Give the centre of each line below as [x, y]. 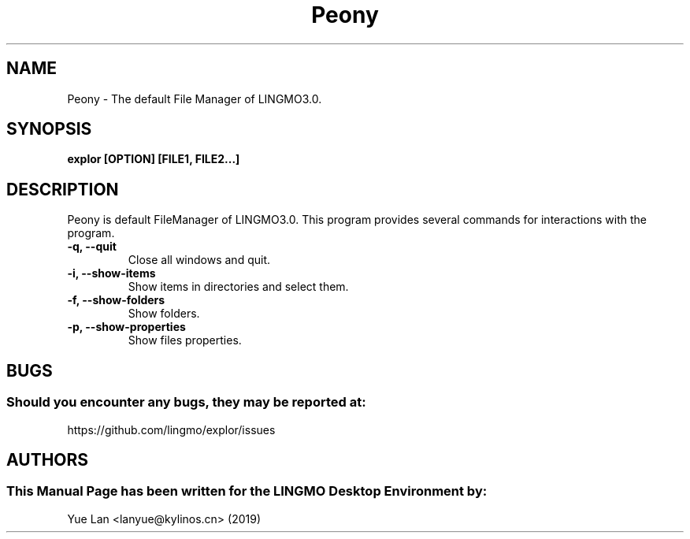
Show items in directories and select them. [238, 287]
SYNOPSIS [49, 129]
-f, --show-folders [116, 300]
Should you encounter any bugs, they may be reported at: [186, 402]
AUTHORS [48, 459]
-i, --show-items [111, 273]
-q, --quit [92, 247]
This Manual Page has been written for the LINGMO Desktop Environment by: [247, 491]
